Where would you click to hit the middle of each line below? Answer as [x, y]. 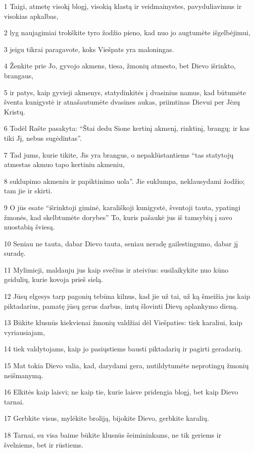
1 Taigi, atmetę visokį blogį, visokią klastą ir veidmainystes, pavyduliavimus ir [123, 6]
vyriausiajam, [25, 332]
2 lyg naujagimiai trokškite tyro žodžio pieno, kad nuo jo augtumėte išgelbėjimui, [127, 32]
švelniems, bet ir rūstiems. [44, 444]
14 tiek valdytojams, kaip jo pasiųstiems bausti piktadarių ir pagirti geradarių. [123, 349]
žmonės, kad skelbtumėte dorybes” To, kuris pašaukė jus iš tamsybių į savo [118, 217]
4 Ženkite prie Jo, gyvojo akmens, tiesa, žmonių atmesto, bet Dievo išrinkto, [120, 66]
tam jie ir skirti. [28, 191]
